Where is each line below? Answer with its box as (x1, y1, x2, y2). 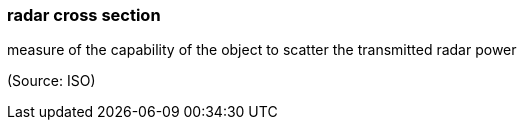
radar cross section (7, 5, 161, 25)
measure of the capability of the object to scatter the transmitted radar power (7, 41, 517, 59)
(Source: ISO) (7, 72, 96, 90)
